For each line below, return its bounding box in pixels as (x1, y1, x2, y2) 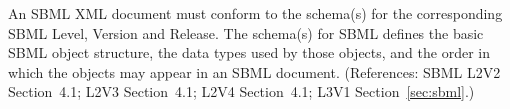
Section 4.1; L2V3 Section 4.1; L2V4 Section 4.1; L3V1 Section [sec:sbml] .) (8, 81, 475, 102)
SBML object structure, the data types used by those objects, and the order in (8, 42, 490, 63)
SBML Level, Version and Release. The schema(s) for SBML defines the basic (8, 22, 484, 43)
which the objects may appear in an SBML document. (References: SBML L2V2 (8, 61, 501, 82)
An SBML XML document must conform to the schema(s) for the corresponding (8, 3, 503, 23)
